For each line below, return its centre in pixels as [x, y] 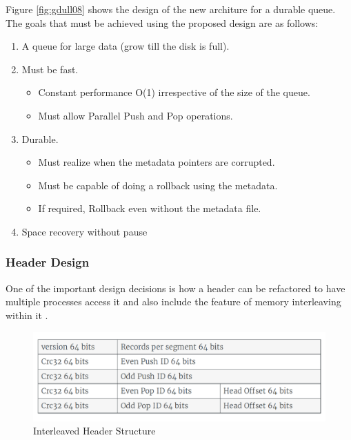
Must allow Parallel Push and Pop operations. [136, 115]
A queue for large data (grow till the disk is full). [126, 46]
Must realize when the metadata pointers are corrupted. [157, 162]
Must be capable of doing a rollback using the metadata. [158, 185]
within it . [27, 315]
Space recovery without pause [84, 231]
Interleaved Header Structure [94, 431]
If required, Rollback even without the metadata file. [150, 208]
